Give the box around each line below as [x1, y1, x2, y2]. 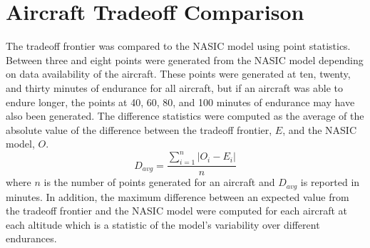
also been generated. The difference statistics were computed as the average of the [6, 108, 364, 123]
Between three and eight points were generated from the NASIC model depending [6, 52, 364, 67]
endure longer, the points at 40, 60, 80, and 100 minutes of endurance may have [6, 94, 355, 109]
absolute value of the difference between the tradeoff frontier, [6, 122, 272, 137]
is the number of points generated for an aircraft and [43, 175, 275, 190]
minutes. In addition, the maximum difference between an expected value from [6, 189, 349, 204]
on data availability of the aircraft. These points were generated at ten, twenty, [6, 66, 351, 81]
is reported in [300, 175, 360, 190]
